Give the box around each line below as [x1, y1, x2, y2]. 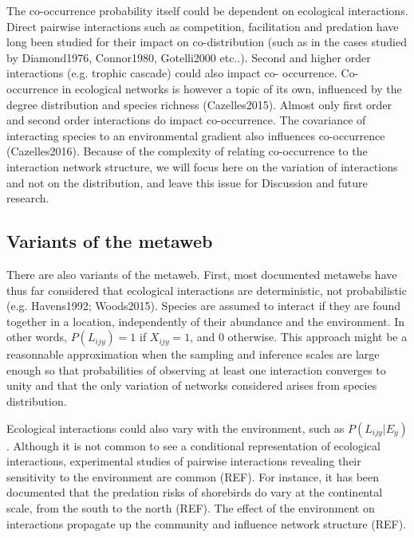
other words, [6, 328, 67, 345]
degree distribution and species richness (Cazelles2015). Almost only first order [6, 96, 392, 112]
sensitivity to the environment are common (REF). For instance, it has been [6, 468, 380, 485]
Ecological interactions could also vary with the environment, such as [6, 419, 345, 436]
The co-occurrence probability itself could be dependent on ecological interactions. [6, 2, 408, 18]
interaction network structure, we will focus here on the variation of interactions [6, 158, 398, 175]
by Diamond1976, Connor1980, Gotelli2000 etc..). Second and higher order [6, 49, 371, 65]
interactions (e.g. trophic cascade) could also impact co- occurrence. [6, 65, 337, 81]
